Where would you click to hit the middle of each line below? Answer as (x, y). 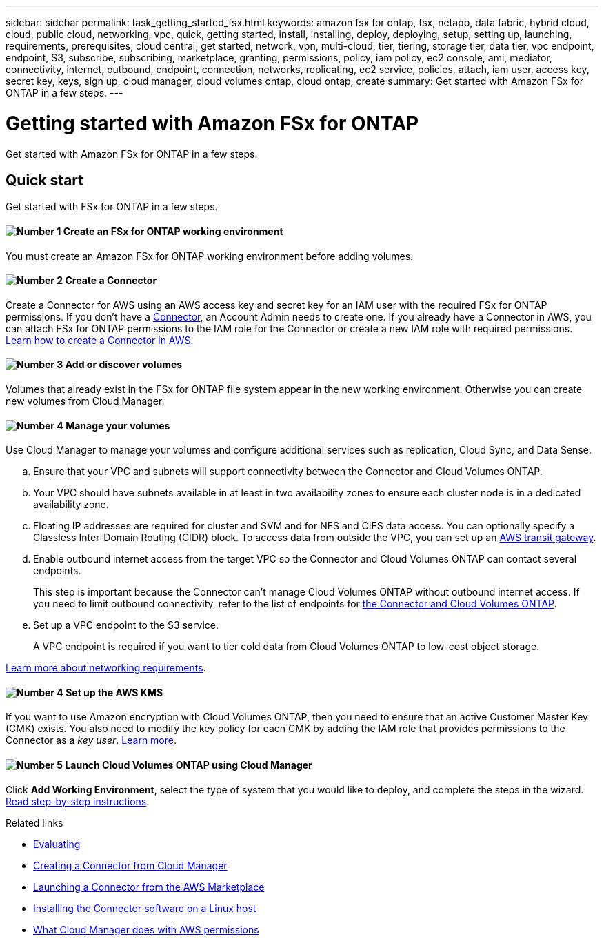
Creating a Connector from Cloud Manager (130, 865)
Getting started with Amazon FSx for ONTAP (212, 123)
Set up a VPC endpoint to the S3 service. (126, 625)
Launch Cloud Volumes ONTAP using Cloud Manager (189, 765)
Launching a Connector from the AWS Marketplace (149, 887)
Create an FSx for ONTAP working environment (173, 231)
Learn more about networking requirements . (106, 668)
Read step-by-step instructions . (78, 801)
